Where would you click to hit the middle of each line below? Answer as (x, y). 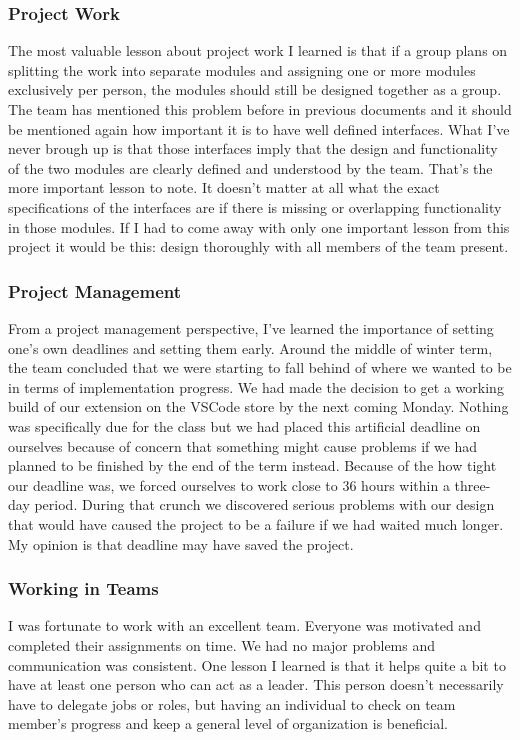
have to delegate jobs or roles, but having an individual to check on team (232, 703)
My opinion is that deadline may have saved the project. (181, 543)
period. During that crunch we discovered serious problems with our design (264, 504)
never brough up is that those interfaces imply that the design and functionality (253, 148)
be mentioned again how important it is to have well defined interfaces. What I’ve (259, 128)
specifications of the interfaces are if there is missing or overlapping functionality (255, 206)
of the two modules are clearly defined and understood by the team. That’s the (250, 167)
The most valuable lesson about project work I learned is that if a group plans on (258, 50)
